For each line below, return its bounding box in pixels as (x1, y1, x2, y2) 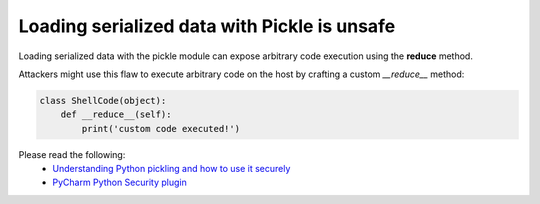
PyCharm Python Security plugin (52, 176, 187, 189)
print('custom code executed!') (81, 123, 240, 134)
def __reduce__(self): (60, 109, 172, 120)
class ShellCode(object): (39, 95, 167, 106)
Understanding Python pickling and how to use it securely (52, 163, 291, 175)
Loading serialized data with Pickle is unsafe (18, 15, 396, 37)
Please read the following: (18, 148, 126, 160)
